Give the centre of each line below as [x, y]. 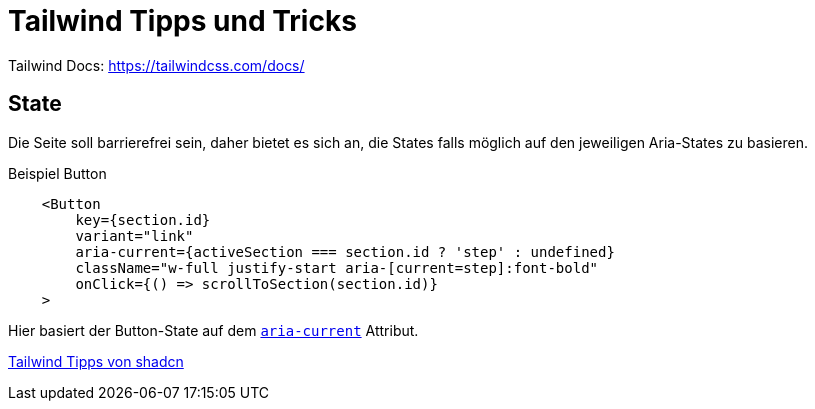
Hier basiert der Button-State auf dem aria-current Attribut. [213, 330]
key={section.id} [143, 219]
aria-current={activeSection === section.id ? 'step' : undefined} [345, 251]
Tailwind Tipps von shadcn [96, 361]
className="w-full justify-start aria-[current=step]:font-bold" [337, 267]
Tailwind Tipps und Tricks [182, 21]
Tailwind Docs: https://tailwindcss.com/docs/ [156, 65]
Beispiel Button [57, 173]
